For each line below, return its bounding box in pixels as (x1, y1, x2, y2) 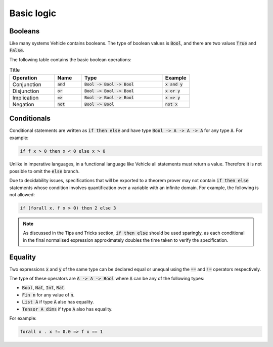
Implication (12, 94, 39, 101)
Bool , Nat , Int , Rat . (22, 285, 66, 291)
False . (9, 47, 25, 53)
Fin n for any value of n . (22, 291, 75, 298)
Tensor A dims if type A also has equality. (22, 306, 113, 312)
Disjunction (12, 88, 39, 95)
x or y (165, 89, 180, 94)
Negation (12, 101, 35, 108)
